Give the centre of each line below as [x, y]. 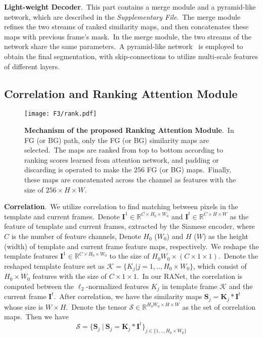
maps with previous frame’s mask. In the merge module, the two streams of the [128, 36]
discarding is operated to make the [78, 170]
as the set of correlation [219, 306]
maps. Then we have [36, 317]
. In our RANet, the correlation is [190, 276]
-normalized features [117, 286]
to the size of [129, 256]
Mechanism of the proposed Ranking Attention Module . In [129, 130]
